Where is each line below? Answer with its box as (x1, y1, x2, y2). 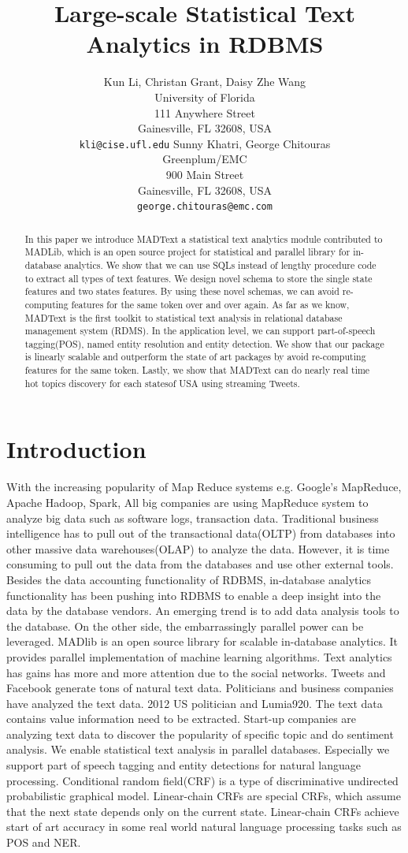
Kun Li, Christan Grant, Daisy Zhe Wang (103, 73, 306, 90)
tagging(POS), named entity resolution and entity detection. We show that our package (24, 337, 384, 350)
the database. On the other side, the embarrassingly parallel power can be (6, 617, 364, 634)
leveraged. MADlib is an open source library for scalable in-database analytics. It (6, 633, 399, 650)
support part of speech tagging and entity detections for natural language (6, 757, 361, 773)
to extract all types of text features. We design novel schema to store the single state (24, 271, 373, 285)
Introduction (6, 433, 147, 465)
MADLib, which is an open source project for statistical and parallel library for (24, 245, 351, 259)
